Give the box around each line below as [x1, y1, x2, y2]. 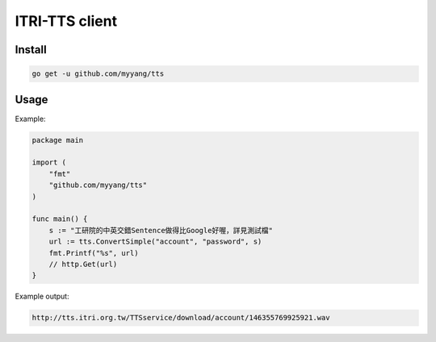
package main [31, 136, 84, 144]
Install [15, 43, 48, 56]
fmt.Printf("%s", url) [48, 248, 139, 257]
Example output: [15, 291, 69, 302]
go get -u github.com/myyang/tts [31, 69, 165, 78]
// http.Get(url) [48, 259, 118, 269]
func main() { [31, 215, 88, 223]
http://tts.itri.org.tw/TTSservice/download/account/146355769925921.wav [31, 313, 330, 323]
